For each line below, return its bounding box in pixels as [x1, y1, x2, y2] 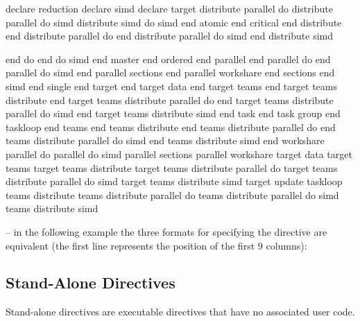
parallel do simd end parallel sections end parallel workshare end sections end [6, 65, 335, 80]
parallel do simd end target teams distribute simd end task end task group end [6, 106, 341, 121]
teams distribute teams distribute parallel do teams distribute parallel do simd [6, 187, 339, 202]
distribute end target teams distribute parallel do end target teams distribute [6, 92, 334, 107]
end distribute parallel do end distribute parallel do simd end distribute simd [6, 28, 333, 43]
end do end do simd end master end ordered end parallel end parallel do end [6, 51, 331, 66]
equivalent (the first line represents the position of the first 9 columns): [6, 238, 307, 252]
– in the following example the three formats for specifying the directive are [6, 224, 327, 238]
